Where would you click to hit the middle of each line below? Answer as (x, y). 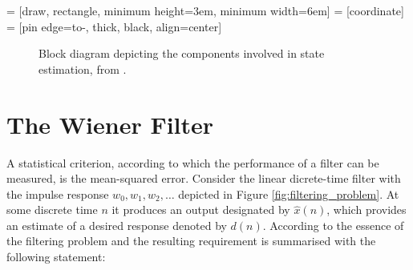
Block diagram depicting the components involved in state (182, 53)
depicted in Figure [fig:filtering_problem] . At (289, 193)
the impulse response (58, 193)
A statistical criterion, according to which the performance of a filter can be (193, 162)
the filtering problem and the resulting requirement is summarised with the (191, 241)
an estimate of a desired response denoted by (117, 225)
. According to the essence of (333, 225)
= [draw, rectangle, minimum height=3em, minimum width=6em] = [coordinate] (205, 10)
